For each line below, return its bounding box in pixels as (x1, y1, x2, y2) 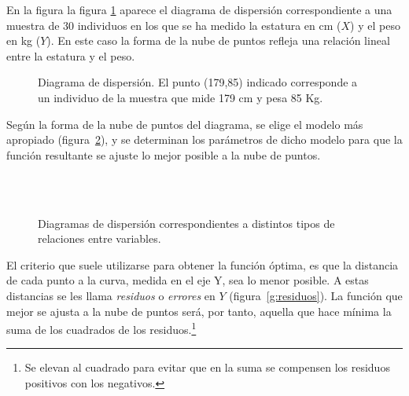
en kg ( (6, 32, 41, 49)
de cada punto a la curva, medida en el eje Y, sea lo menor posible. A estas (6, 272, 369, 288)
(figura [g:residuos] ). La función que (229, 287, 403, 303)
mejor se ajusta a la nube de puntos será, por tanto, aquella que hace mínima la (6, 302, 392, 319)
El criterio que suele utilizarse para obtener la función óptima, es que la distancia (6, 256, 399, 273)
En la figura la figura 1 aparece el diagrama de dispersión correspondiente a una (6, 2, 392, 17)
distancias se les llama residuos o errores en (6, 287, 216, 303)
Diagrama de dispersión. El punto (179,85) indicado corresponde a (38, 74, 358, 90)
